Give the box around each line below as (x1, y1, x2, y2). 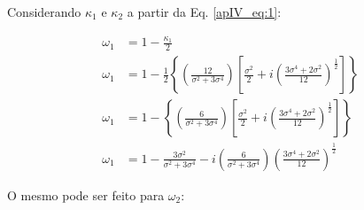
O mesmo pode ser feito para (7, 185, 165, 204)
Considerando (7, 3, 81, 20)
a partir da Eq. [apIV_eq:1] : (127, 3, 282, 20)
